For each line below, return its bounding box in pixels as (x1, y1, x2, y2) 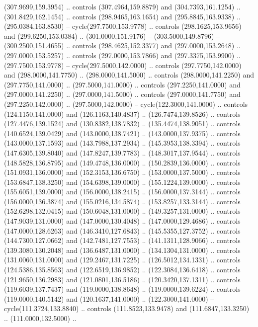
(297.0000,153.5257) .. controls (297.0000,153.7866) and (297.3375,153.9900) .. (4, 50, 241, 60)
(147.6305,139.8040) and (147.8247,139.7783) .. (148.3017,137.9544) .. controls (4, 147, 241, 158)
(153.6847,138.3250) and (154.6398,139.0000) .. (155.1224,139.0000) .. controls (4, 176, 241, 187)
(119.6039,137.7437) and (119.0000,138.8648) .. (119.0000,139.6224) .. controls (4, 284, 241, 294)
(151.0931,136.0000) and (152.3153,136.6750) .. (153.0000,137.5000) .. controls (4, 167, 241, 177)
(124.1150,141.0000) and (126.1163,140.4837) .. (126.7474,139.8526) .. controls (4, 108, 241, 119)
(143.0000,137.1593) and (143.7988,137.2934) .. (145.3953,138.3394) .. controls (4, 138, 241, 148)
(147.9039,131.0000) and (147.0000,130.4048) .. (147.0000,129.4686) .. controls (4, 216, 241, 226)
